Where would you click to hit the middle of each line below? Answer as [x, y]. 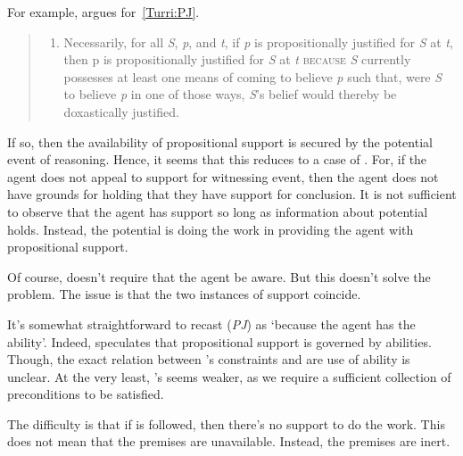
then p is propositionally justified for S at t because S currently [237, 59]
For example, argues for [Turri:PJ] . [103, 12]
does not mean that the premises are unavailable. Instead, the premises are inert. [229, 441]
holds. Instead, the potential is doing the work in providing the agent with [211, 229]
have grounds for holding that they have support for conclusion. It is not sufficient [232, 194]
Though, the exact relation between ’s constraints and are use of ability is [209, 359]
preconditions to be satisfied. [86, 394]
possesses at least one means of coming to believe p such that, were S [253, 76]
